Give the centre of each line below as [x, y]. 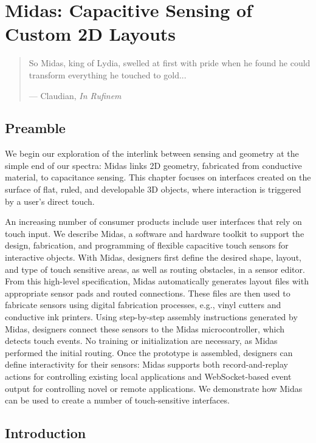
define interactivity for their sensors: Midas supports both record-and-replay [146, 364]
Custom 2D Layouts [91, 34]
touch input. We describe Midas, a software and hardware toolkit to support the [155, 233]
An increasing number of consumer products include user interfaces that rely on [153, 222]
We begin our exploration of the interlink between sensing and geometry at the [152, 153]
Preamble [35, 128]
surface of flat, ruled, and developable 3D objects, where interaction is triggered [153, 189]
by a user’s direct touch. [50, 201]
